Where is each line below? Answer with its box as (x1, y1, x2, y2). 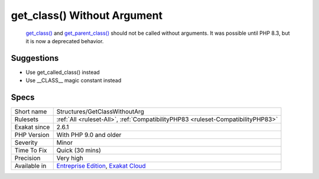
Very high (56, 154, 84, 162)
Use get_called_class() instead (25, 69, 100, 76)
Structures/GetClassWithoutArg (56, 108, 145, 116)
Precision (14, 154, 41, 162)
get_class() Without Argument (11, 9, 162, 22)
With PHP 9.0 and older (56, 131, 122, 139)
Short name (14, 108, 47, 116)
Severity (14, 139, 38, 147)
